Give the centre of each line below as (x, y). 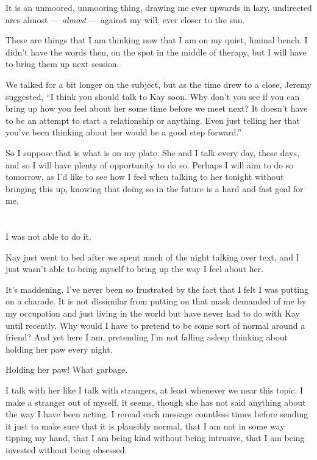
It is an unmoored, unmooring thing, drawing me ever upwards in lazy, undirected (159, 7)
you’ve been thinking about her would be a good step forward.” (124, 132)
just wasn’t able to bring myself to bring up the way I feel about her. (135, 269)
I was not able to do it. (48, 236)
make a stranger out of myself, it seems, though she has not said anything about (156, 402)
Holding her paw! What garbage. (67, 369)
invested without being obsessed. (66, 450)
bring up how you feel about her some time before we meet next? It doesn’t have (157, 108)
